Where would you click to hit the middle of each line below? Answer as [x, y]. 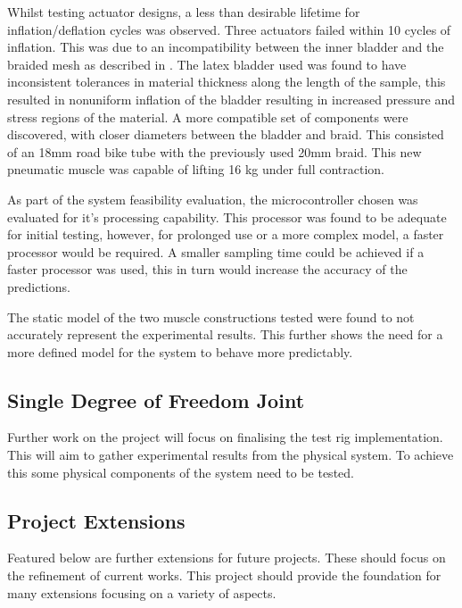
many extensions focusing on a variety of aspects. [142, 592]
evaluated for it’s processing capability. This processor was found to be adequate [227, 217]
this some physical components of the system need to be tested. [181, 472]
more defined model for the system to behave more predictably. [180, 351]
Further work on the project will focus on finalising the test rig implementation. [225, 437]
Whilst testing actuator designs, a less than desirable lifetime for [184, 12]
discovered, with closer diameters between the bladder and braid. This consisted [226, 134]
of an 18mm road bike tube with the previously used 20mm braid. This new [214, 151]
